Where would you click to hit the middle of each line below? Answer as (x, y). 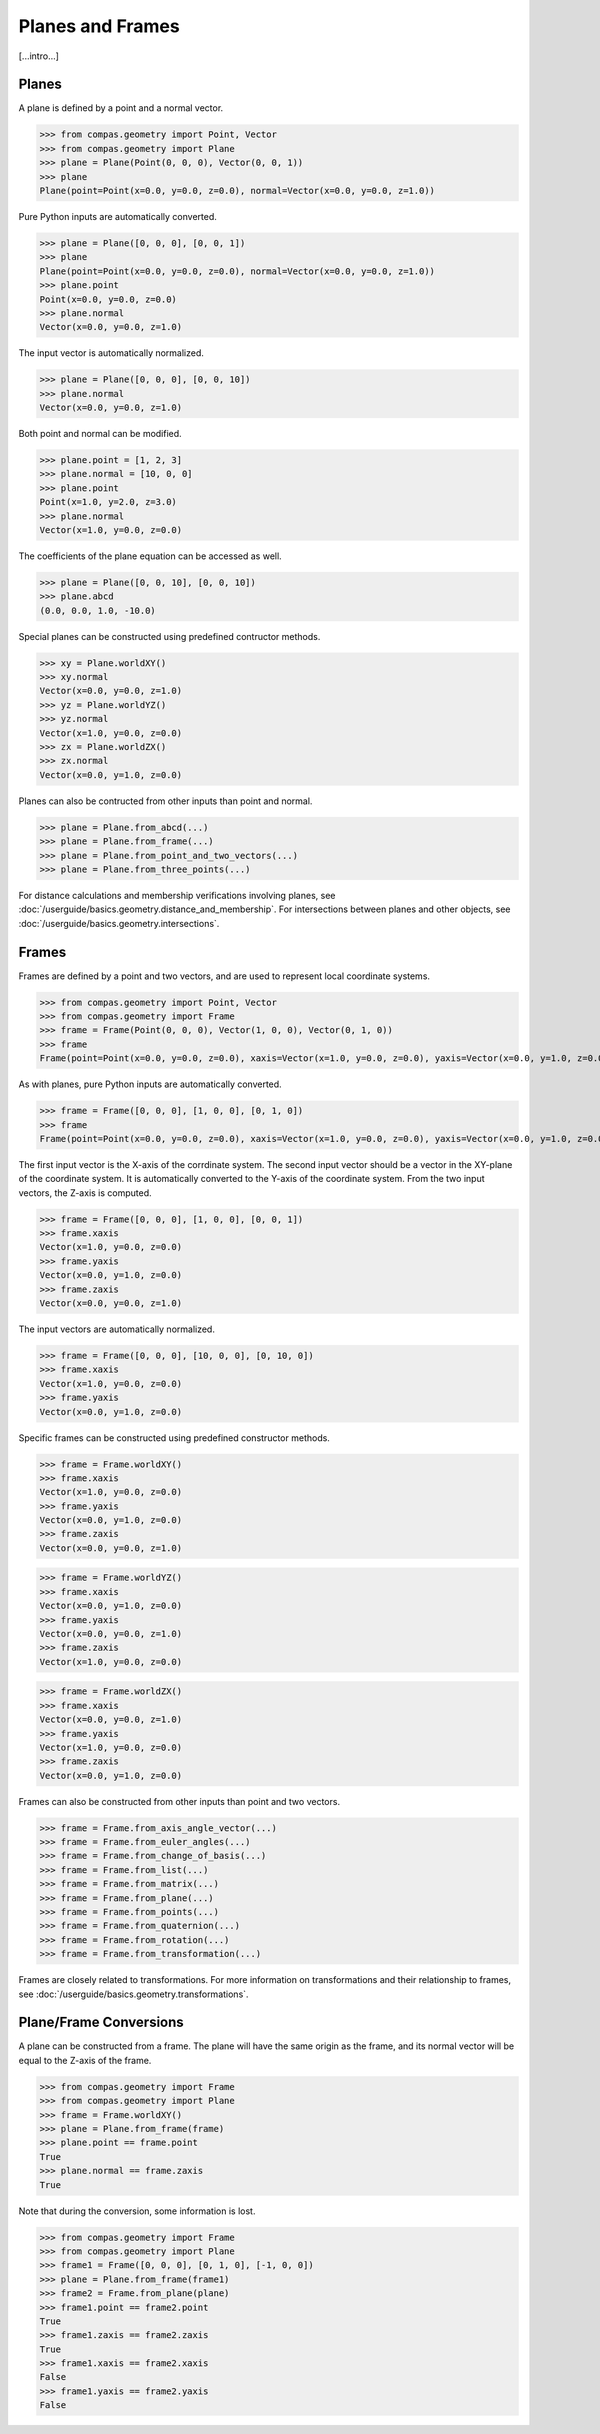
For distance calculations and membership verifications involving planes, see (177, 895)
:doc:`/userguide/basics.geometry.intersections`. (119, 923)
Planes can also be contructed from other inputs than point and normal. (165, 801)
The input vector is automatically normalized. (111, 353)
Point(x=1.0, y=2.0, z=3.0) (108, 502)
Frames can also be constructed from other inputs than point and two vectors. (179, 1801)
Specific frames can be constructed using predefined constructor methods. (174, 1437)
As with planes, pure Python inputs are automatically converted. (150, 1084)
